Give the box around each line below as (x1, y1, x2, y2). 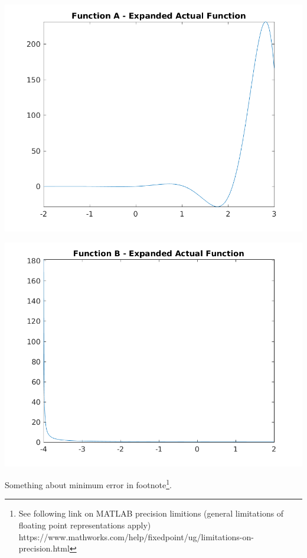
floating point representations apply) (18, 519, 151, 531)
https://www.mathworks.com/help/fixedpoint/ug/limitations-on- (18, 530, 254, 543)
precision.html (18, 542, 70, 554)
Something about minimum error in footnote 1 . (5, 477, 172, 491)
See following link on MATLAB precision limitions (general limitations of (18, 507, 284, 520)
